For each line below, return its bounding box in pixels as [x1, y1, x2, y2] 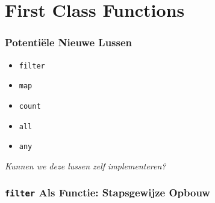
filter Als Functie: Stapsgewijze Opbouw [5, 185, 210, 200]
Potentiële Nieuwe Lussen [5, 35, 132, 50]
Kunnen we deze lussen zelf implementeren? [5, 159, 166, 172]
